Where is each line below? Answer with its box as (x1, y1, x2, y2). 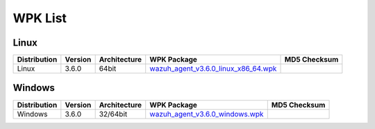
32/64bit (99, 109, 128, 119)
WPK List (12, 10, 67, 26)
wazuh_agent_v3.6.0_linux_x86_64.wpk (149, 64, 277, 74)
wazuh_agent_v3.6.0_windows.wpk (149, 109, 264, 119)
